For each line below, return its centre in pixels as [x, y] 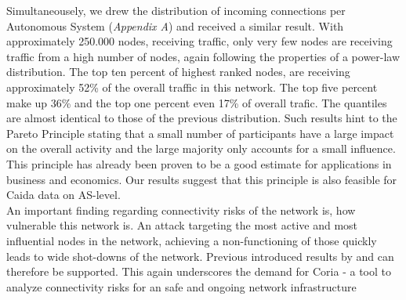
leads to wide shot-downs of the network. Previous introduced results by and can [200, 256]
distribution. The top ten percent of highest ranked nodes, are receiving [178, 72]
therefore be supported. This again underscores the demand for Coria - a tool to [199, 271]
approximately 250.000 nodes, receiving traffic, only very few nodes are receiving [199, 41]
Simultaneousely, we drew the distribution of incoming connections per [176, 10]
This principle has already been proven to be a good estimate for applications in [199, 163]
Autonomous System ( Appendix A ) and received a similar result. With [175, 25]
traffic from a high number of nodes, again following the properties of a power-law [203, 56]
